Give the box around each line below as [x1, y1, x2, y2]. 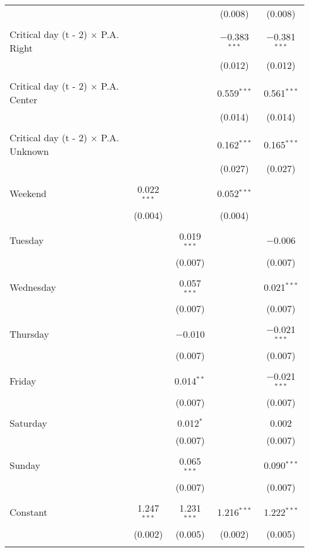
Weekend [10, 186, 47, 201]
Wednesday [10, 280, 56, 294]
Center [10, 93, 37, 106]
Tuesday [10, 233, 44, 248]
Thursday [10, 326, 49, 341]
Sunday [10, 458, 40, 472]
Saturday [10, 415, 48, 430]
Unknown [10, 144, 49, 158]
